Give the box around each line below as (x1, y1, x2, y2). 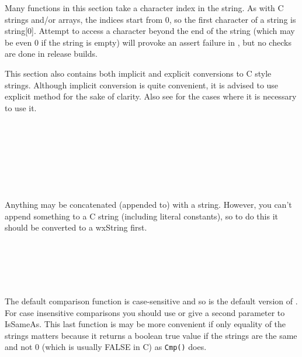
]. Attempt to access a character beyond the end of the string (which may (32, 25, 295, 37)
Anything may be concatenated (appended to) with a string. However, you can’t (5, 198, 292, 210)
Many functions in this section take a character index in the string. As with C (5, 2, 284, 13)
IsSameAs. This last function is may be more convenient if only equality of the (5, 318, 286, 330)
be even (5, 36, 32, 48)
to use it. (5, 101, 37, 114)
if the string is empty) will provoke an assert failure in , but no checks (41, 36, 291, 48)
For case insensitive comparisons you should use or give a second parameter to (5, 306, 285, 318)
